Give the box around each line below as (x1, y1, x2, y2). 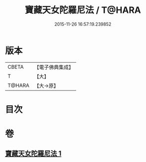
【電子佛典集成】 (34, 64, 74, 71)
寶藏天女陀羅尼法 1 (5, 149, 62, 158)
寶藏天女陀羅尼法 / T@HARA (24, 4, 142, 16)
